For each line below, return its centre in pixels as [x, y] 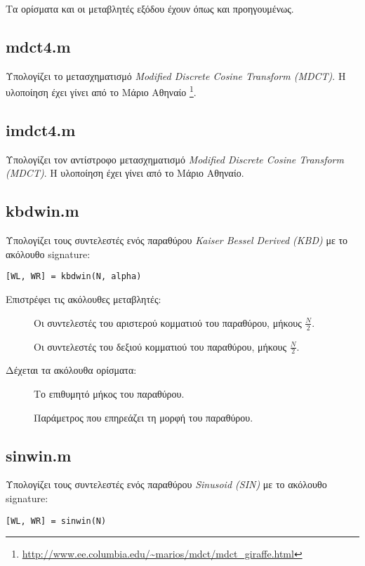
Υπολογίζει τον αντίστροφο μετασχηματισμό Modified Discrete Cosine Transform [175, 159]
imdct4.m [41, 130]
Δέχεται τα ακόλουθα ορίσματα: [71, 370]
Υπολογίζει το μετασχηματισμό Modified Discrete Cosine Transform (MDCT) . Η [176, 75]
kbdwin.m [42, 211]
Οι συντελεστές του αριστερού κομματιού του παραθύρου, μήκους [168, 322]
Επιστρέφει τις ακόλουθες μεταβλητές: [84, 299]
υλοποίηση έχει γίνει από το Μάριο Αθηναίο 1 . [101, 91]
